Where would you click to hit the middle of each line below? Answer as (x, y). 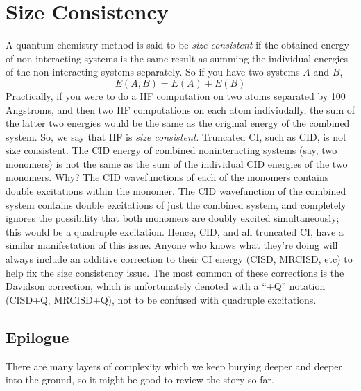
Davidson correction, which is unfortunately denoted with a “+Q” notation (166, 286)
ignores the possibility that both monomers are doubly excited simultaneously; (173, 218)
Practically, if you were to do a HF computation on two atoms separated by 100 (176, 95)
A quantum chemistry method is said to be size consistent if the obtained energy (177, 45)
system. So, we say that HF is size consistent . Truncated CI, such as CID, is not (176, 136)
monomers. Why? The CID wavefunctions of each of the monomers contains (167, 177)
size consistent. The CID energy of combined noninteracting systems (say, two (171, 150)
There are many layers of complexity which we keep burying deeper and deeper (174, 366)
